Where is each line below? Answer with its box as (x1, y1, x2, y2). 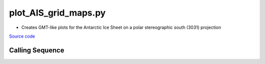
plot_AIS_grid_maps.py (9, 7, 106, 18)
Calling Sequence (9, 46, 65, 54)
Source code (9, 33, 35, 39)
